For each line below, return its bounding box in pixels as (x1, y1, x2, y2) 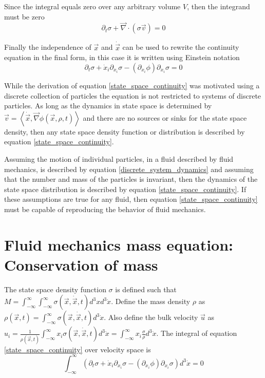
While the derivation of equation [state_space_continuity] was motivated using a (4, 80, 260, 91)
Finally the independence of (4, 42, 91, 52)
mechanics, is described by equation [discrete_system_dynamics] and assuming (4, 163, 254, 174)
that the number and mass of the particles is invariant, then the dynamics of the (4, 174, 258, 184)
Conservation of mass (4, 254, 158, 275)
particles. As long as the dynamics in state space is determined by (4, 100, 212, 111)
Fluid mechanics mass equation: (4, 234, 234, 255)
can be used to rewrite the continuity (122, 42, 239, 52)
